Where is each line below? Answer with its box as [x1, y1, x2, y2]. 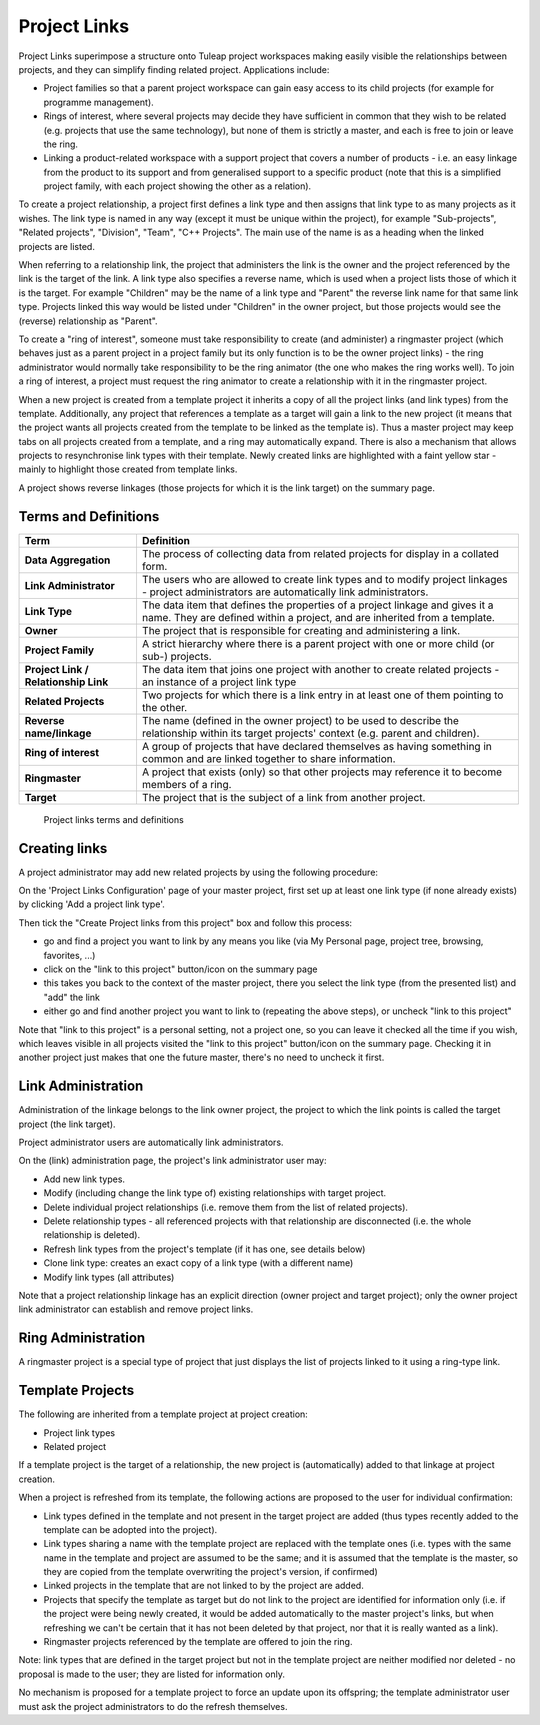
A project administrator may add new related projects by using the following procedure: [18, 866, 379, 878]
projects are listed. [18, 240, 95, 252]
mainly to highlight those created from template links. [18, 463, 238, 475]
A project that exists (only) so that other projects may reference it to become [141, 765, 502, 779]
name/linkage [24, 726, 92, 740]
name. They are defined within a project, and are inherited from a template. [141, 610, 495, 624]
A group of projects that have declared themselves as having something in [141, 739, 492, 753]
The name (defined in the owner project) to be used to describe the [141, 713, 460, 727]
